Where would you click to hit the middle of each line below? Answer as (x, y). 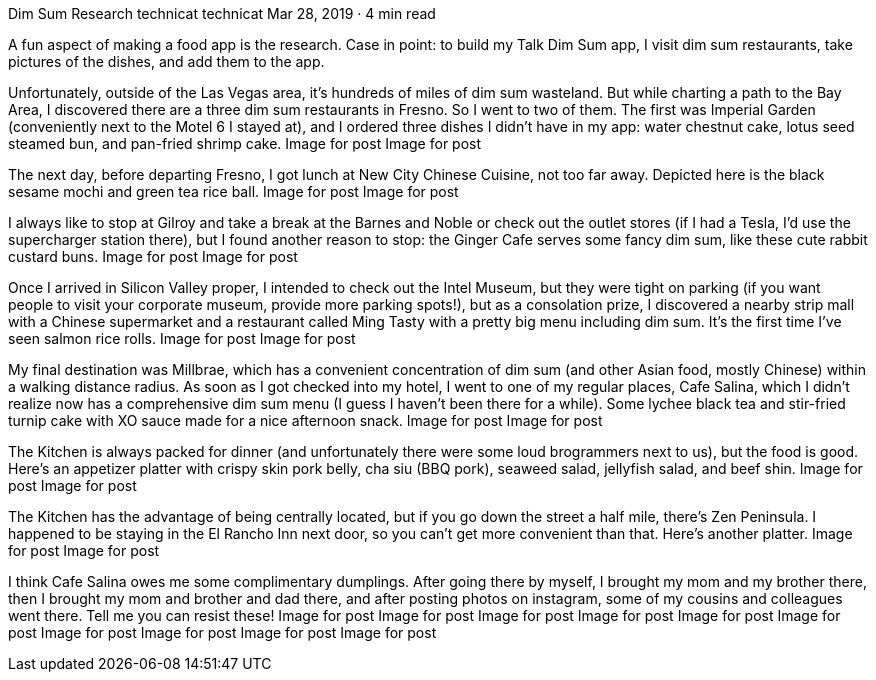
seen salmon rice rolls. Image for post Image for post (182, 338)
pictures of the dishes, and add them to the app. (166, 61)
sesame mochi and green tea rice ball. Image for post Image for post (233, 191)
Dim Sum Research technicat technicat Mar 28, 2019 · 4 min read (222, 13)
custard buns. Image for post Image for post (153, 256)
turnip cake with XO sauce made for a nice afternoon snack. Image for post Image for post (305, 420)
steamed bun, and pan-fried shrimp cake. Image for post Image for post (245, 143)
